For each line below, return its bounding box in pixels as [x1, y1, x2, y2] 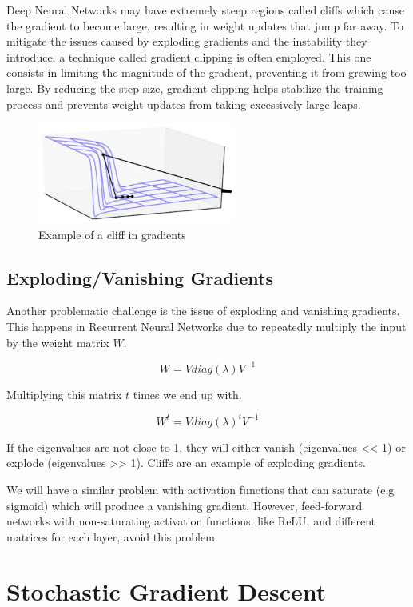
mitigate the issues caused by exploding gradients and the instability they [6, 33, 367, 50]
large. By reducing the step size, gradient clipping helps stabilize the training [6, 79, 383, 96]
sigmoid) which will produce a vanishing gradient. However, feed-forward [6, 497, 363, 513]
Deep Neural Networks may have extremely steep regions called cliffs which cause [6, 2, 405, 18]
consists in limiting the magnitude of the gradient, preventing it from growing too [6, 64, 407, 81]
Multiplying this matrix [6, 385, 122, 402]
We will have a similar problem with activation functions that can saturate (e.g [6, 481, 395, 497]
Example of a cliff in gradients [38, 226, 186, 242]
